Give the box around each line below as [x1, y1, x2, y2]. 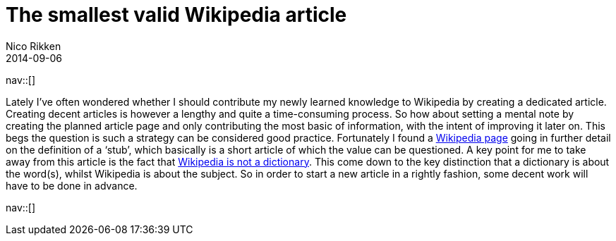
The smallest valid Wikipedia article [6, 3, 347, 27]
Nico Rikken [6, 39, 61, 52]
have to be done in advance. [6, 179, 138, 192]
